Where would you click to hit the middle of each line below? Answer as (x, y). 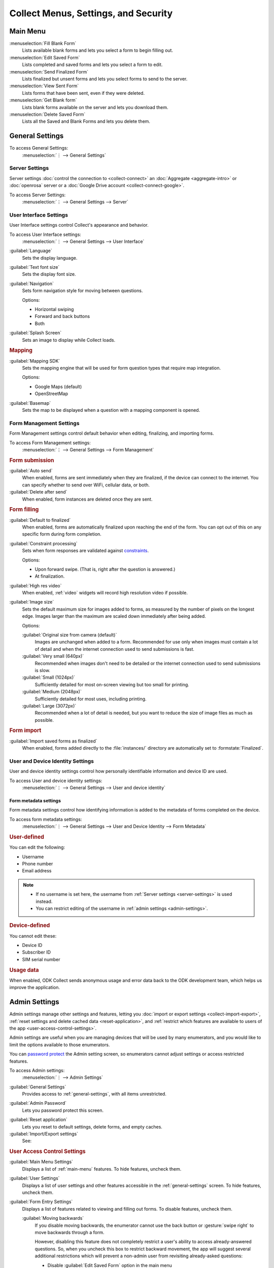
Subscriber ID (36, 952)
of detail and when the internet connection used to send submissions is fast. (115, 649)
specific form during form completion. (62, 534)
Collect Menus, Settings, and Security (91, 13)
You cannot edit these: (33, 936)
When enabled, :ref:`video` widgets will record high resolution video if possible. (105, 593)
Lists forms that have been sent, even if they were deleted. (83, 93)
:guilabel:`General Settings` (38, 1087)
